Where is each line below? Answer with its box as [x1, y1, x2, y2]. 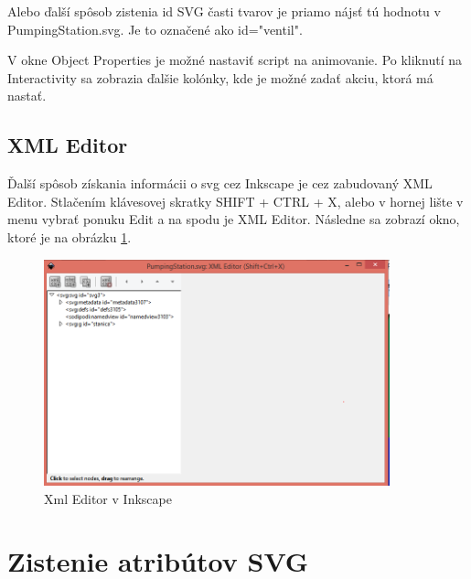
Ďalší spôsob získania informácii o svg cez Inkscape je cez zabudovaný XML [7, 174, 433, 193]
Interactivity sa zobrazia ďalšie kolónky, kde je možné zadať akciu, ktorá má [7, 68, 434, 87]
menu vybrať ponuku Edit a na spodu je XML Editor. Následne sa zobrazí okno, [7, 209, 460, 229]
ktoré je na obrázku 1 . [7, 227, 132, 246]
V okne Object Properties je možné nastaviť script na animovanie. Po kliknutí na [7, 50, 462, 70]
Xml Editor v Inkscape [44, 488, 172, 508]
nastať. [7, 86, 47, 105]
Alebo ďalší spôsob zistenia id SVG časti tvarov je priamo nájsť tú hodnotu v [7, 2, 441, 20]
